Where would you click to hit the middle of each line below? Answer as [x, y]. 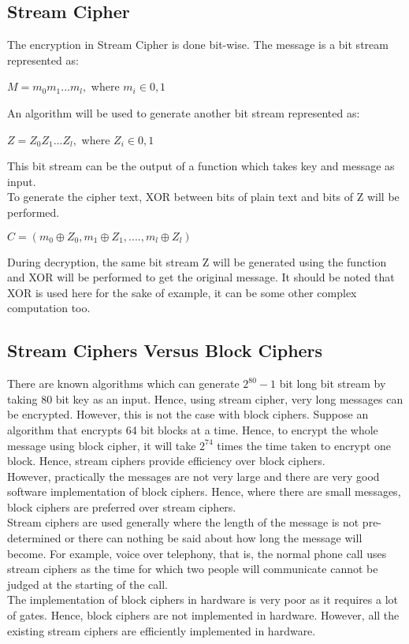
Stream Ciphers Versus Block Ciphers [165, 350]
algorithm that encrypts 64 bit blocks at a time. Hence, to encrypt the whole [193, 429]
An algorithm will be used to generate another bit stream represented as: [184, 112]
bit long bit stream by [333, 383]
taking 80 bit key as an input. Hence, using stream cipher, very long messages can [205, 398]
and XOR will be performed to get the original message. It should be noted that [201, 277]
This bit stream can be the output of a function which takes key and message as [201, 166]
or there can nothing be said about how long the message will [214, 538]
